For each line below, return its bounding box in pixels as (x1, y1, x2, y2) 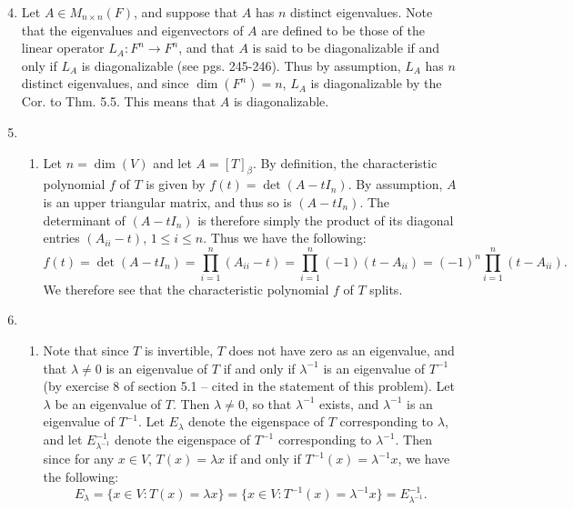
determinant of (43, 210, 126, 229)
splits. (369, 279, 403, 298)
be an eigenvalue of (55, 394, 162, 413)
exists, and (319, 394, 379, 413)
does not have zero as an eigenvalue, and (228, 341, 455, 360)
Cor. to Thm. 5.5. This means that (21, 92, 217, 111)
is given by (146, 175, 206, 194)
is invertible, (144, 341, 214, 360)
